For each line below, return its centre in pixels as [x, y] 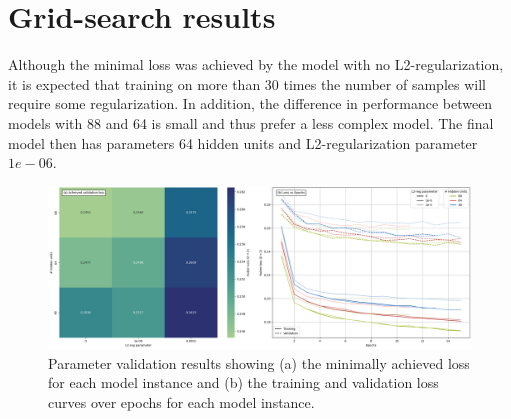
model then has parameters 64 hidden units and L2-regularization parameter [243, 142]
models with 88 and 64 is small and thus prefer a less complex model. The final [251, 122]
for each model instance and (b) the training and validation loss [243, 382]
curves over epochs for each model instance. [181, 401]
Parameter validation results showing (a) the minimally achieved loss [259, 362]
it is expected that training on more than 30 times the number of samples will [247, 83]
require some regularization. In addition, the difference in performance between [250, 103]
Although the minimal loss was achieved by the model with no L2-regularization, [256, 64]
